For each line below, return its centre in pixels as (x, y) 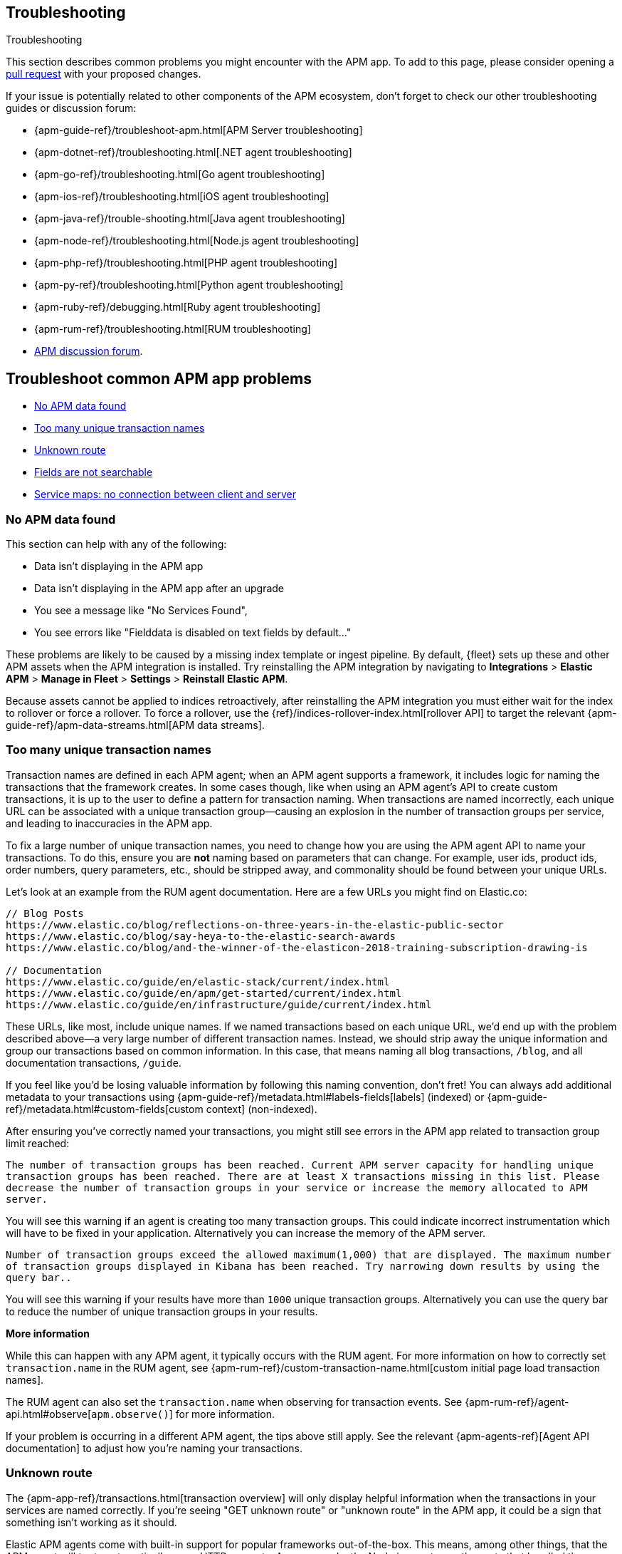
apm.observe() (130, 1414)
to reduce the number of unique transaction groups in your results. (162, 1311)
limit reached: (38, 1143)
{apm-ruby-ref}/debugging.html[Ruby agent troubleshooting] (178, 307)
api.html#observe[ (49, 1414)
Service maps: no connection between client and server (165, 494)
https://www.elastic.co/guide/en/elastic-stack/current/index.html (198, 981)
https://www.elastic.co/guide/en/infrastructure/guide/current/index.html (219, 1004)
